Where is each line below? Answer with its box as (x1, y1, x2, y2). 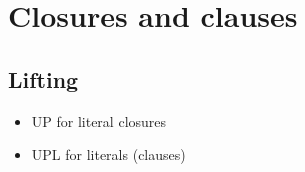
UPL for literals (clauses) (31, 144, 186, 165)
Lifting (8, 63, 79, 94)
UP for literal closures (31, 110, 167, 131)
